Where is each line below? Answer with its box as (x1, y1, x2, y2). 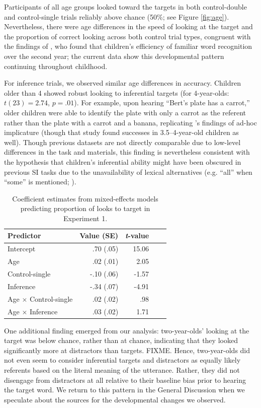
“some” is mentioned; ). (4, 176, 76, 187)
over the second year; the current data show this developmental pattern (4, 50, 224, 61)
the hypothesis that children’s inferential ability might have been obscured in (4, 156, 241, 167)
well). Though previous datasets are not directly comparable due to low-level (4, 137, 241, 147)
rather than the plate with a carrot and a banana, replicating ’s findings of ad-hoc (4, 117, 257, 127)
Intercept (8, 243, 36, 254)
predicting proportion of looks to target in (20, 203, 150, 214)
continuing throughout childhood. (4, 60, 108, 71)
